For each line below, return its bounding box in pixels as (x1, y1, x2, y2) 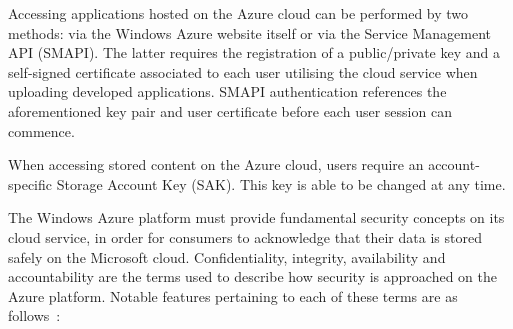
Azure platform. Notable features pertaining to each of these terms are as (8, 285, 458, 306)
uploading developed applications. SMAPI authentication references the (8, 81, 447, 102)
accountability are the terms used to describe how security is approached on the (8, 266, 497, 287)
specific (8, 173, 53, 194)
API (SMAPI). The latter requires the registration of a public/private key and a (8, 42, 500, 63)
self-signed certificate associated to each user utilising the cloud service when (8, 61, 478, 82)
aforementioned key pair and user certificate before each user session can (8, 100, 452, 121)
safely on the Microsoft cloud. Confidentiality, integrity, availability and (8, 246, 446, 267)
